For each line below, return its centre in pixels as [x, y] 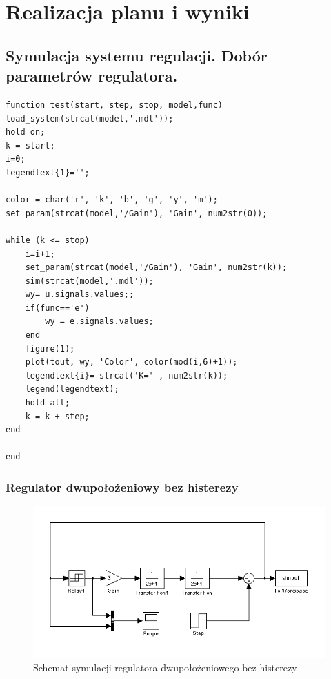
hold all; [48, 403]
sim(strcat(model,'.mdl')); [89, 281]
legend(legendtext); [72, 389]
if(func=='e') [57, 308]
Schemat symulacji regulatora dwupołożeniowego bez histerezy [165, 668]
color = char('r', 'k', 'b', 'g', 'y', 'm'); [112, 200]
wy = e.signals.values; [99, 322]
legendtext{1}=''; [48, 172]
